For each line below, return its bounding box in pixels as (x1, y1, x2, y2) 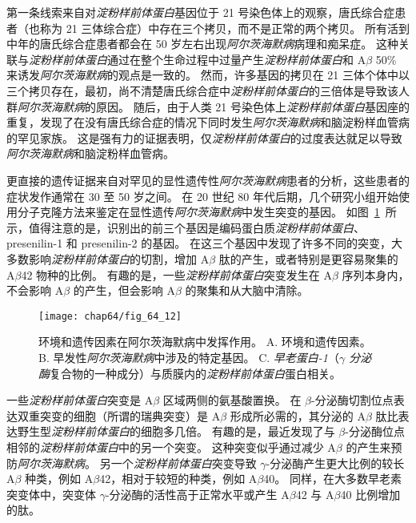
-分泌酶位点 (345, 423, 405, 440)
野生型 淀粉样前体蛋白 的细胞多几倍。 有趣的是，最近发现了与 (17, 423, 335, 440)
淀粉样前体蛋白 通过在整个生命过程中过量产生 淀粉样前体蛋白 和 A (29, 50, 366, 67)
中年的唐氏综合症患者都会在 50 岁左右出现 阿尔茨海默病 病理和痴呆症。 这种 (6, 35, 398, 52)
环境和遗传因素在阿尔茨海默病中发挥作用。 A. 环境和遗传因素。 (38, 333, 371, 350)
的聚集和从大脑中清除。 (185, 282, 309, 299)
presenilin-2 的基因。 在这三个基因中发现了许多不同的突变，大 (81, 235, 402, 251)
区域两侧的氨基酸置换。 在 (162, 392, 302, 408)
